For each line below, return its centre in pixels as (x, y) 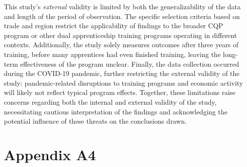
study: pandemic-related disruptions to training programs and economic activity (123, 83)
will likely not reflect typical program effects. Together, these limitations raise (120, 92)
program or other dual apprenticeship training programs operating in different (121, 35)
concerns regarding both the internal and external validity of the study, (110, 102)
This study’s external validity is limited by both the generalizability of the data (123, 6)
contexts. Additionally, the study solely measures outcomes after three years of (121, 45)
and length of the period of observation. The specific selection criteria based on (122, 16)
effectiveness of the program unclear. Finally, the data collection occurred (130, 64)
